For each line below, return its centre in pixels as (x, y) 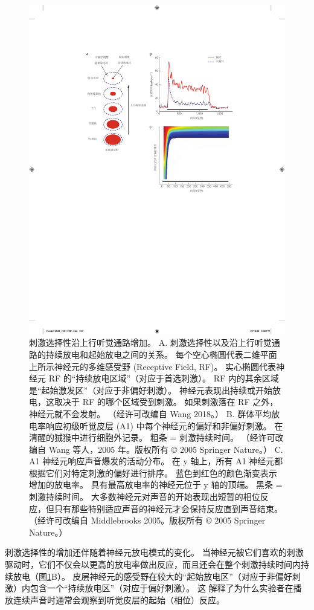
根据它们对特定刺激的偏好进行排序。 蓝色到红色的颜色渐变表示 (153, 472)
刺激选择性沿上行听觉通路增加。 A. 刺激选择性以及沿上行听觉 (150, 342)
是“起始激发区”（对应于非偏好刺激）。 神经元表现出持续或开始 (151, 390)
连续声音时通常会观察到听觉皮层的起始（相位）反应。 (119, 599)
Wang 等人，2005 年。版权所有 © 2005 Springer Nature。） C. (166, 449)
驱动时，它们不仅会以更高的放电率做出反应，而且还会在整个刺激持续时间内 (153, 564)
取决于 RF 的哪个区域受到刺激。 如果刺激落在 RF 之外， (166, 402)
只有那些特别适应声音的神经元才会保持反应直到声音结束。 (168, 508)
